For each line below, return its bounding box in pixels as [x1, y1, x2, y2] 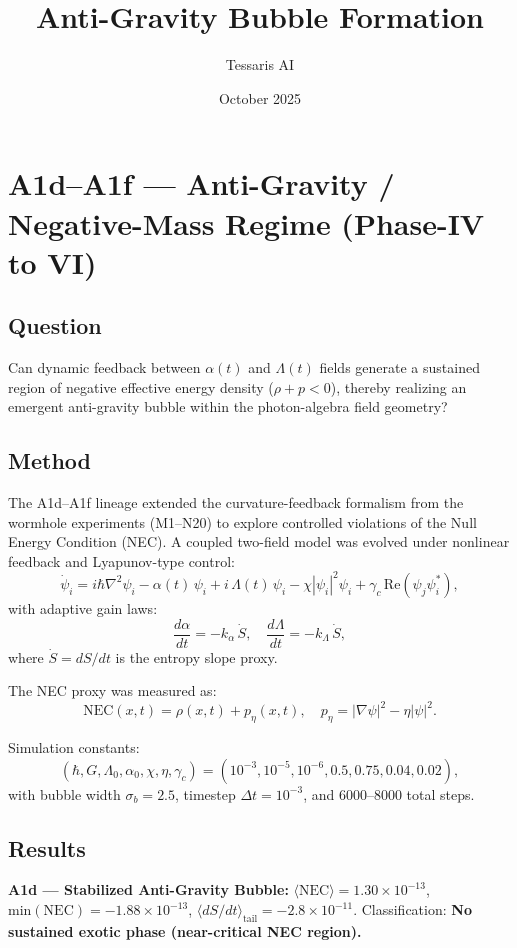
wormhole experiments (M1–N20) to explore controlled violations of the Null [8, 511, 477, 532]
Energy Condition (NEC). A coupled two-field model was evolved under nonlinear [8, 531, 510, 552]
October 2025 [218, 87, 302, 108]
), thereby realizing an [330, 376, 467, 397]
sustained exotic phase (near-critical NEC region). [8, 920, 362, 941]
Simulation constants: [8, 737, 140, 758]
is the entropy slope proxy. [115, 646, 278, 667]
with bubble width [8, 783, 121, 804]
